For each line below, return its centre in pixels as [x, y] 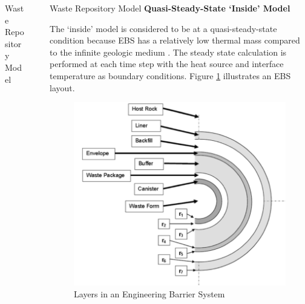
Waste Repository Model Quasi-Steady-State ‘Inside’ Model [170, 8]
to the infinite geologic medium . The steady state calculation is [168, 52]
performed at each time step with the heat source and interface [167, 64]
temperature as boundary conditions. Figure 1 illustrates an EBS [170, 75]
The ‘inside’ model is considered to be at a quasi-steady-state [163, 28]
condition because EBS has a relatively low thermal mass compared [175, 40]
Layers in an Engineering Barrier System [149, 293]
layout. [62, 87]
